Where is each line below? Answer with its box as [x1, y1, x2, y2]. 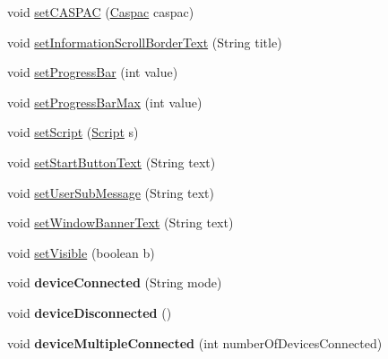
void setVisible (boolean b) [7, 243, 155, 261]
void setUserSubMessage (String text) [7, 183, 215, 201]
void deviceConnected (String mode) [7, 273, 222, 292]
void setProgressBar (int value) [7, 63, 178, 81]
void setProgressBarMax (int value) [7, 92, 203, 111]
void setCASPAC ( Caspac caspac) [7, 3, 194, 21]
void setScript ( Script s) [7, 123, 139, 141]
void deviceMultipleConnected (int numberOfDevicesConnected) [7, 333, 383, 352]
